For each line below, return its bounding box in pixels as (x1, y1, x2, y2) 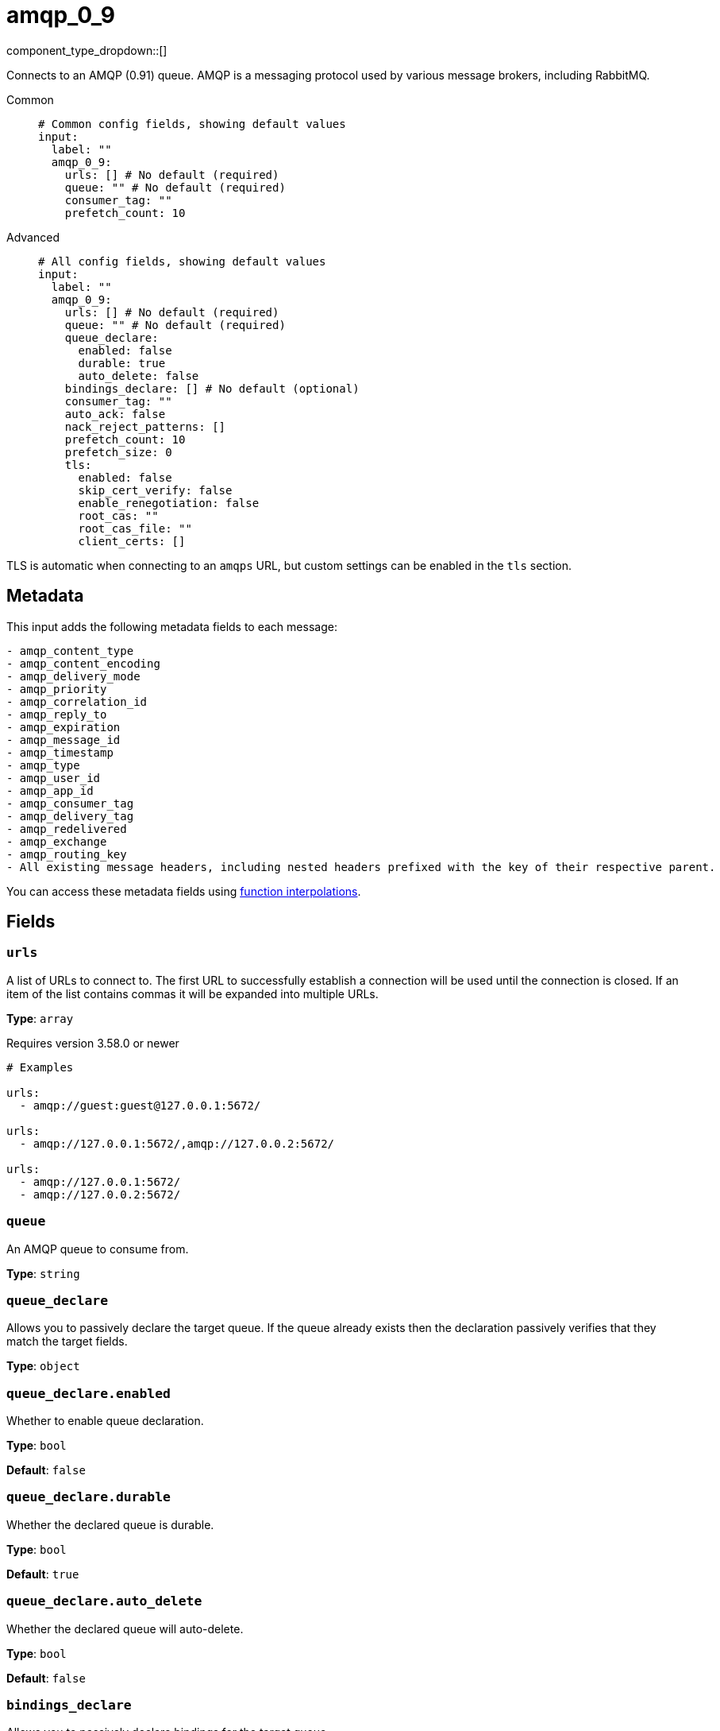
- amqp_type (6, 758, 80, 772)
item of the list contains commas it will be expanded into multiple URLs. (6, 986, 379, 1001)
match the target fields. (6, 1334, 128, 1349)
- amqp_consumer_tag (6, 796, 134, 810)
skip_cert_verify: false (78, 483, 233, 497)
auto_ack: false (64, 407, 166, 420)
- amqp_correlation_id (6, 695, 148, 708)
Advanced (6, 230, 60, 244)
